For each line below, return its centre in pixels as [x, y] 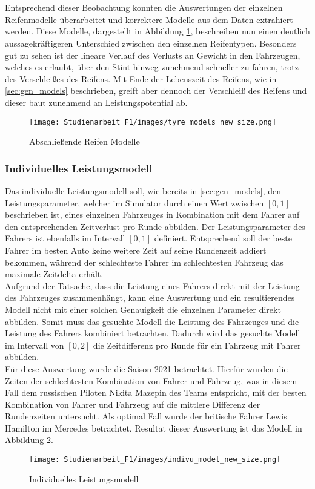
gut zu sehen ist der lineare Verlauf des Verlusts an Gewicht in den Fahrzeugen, [153, 55]
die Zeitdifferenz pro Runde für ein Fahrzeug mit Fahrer [197, 345]
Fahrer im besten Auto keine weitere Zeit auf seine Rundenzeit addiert [136, 250]
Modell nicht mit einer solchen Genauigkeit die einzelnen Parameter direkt [143, 309]
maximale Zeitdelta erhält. [54, 274]
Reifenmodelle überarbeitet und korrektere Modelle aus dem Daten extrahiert [149, 19]
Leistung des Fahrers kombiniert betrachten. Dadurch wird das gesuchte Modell [153, 333]
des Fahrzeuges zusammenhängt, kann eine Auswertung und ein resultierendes [150, 297]
